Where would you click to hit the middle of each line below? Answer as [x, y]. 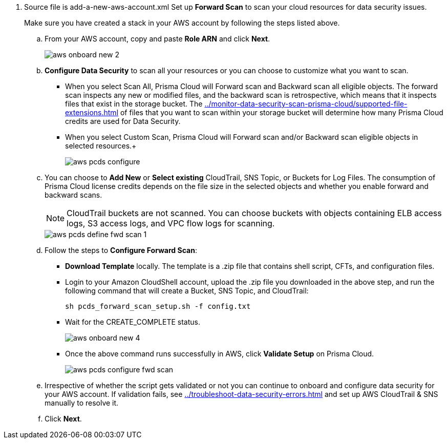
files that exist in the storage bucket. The [134, 104]
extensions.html [92, 112]
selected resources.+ [101, 146]
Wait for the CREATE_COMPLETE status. [133, 322]
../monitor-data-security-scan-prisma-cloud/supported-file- [306, 104]
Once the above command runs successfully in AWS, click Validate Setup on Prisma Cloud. [220, 354]
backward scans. [73, 195]
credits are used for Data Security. [123, 121]
